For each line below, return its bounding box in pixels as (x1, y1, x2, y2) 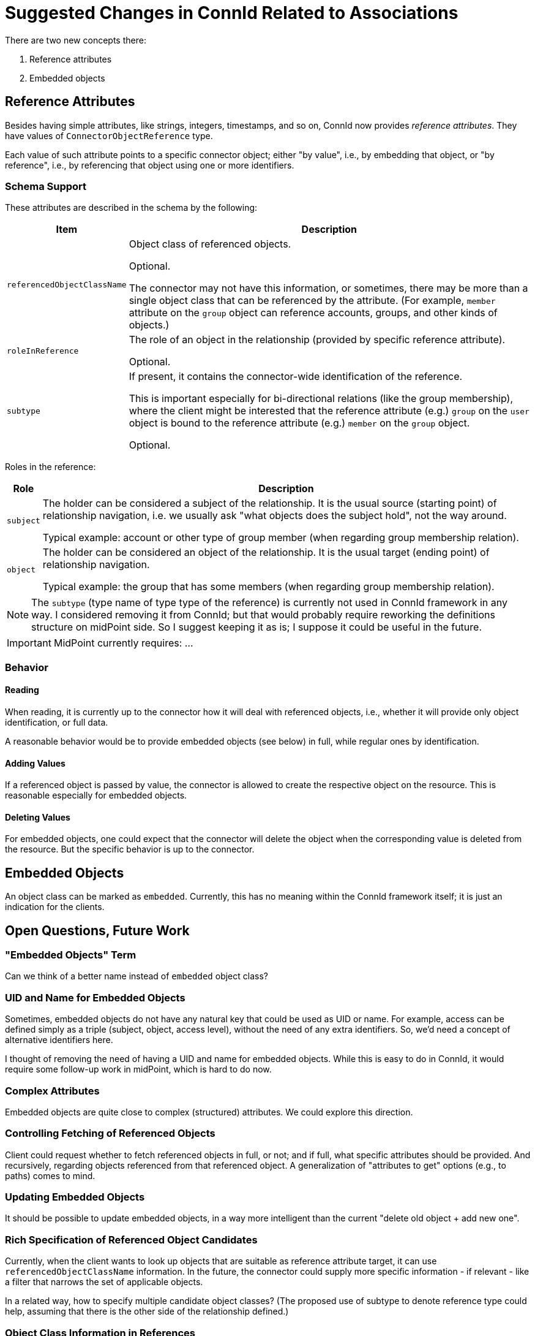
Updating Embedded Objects (5, 1191, 145, 1204)
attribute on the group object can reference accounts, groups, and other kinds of (129, 306, 498, 319)
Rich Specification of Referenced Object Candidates (5, 1233, 258, 1246)
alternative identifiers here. (5, 1034, 113, 1046)
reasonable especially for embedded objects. (5, 790, 187, 801)
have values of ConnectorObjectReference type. (5, 130, 213, 141)
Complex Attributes (5, 1084, 100, 1097)
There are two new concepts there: (5, 34, 146, 45)
